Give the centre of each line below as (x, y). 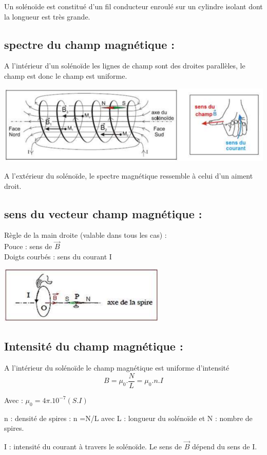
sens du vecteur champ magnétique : (103, 213)
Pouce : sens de (28, 246)
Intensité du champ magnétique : (94, 346)
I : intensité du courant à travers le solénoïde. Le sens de (93, 446)
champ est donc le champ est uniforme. (66, 75)
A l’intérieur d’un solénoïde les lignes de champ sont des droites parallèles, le (125, 66)
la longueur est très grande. (47, 16)
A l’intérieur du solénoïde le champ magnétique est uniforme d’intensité (117, 368)
